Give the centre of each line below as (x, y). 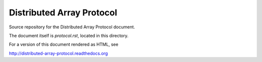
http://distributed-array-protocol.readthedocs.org (58, 53)
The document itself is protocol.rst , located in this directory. (69, 36)
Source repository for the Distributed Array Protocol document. (72, 27)
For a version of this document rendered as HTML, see (64, 44)
